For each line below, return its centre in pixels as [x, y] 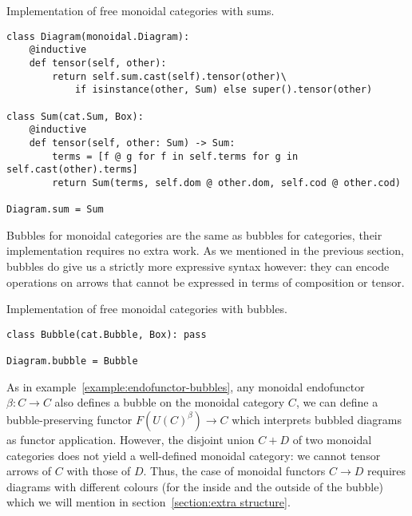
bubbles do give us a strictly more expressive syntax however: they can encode [198, 266]
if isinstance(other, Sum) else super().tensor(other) [224, 90]
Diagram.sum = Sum [55, 210]
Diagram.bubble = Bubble [72, 361]
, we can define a [337, 402]
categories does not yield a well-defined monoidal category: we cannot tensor [194, 455]
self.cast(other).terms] [72, 170]
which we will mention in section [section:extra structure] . [149, 502]
